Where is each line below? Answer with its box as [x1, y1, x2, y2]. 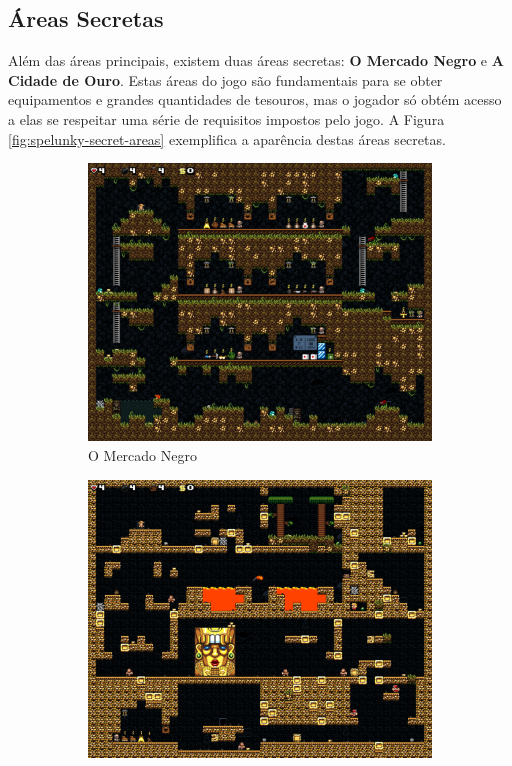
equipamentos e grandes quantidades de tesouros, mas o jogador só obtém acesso [8, 89, 502, 110]
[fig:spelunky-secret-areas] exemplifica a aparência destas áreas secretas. [8, 128, 446, 149]
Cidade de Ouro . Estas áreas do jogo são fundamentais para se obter [8, 69, 443, 90]
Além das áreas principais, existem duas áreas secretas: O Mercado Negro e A [8, 50, 504, 71]
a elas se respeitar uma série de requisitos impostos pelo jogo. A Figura [8, 108, 445, 129]
